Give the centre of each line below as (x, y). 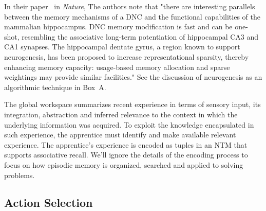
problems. (20, 175)
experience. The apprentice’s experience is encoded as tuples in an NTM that (126, 144)
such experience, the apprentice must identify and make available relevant (120, 135)
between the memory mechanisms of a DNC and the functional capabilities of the (132, 16)
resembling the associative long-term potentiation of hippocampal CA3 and (140, 36)
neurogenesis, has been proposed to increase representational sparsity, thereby (127, 56)
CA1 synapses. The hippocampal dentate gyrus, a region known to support (122, 47)
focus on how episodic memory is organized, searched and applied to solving (124, 164)
